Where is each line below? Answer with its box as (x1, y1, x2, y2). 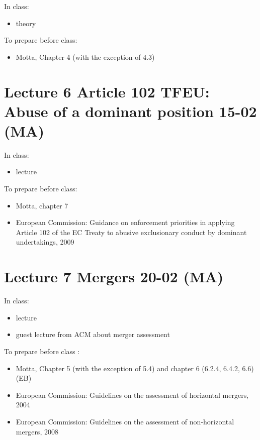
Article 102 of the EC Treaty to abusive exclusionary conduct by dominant (16, 227, 247, 237)
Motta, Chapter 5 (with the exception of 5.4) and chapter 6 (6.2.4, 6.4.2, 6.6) (16, 363, 254, 373)
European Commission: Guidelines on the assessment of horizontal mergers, (16, 389, 249, 400)
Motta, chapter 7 (16, 200, 68, 210)
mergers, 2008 (16, 426, 58, 436)
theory (16, 18, 36, 28)
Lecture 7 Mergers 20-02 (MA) (4, 266, 224, 287)
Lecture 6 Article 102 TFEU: (4, 81, 210, 101)
